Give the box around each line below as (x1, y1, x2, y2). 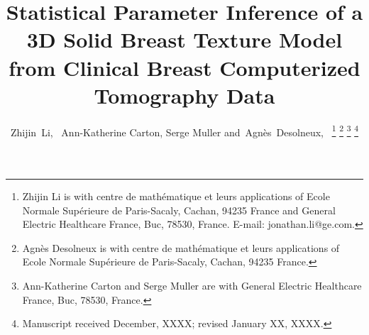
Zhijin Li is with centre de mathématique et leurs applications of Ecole (22, 188, 330, 203)
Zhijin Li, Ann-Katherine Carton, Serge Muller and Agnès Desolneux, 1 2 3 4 (10, 122, 359, 139)
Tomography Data (94, 80, 275, 109)
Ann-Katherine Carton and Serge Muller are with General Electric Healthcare (22, 278, 362, 292)
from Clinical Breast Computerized (9, 53, 360, 82)
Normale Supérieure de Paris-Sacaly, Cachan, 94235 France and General (22, 202, 336, 217)
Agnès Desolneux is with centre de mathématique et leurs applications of (22, 240, 340, 255)
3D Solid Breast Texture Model (26, 25, 343, 54)
